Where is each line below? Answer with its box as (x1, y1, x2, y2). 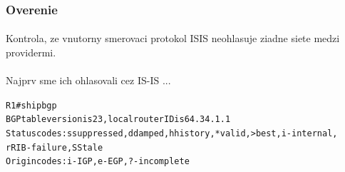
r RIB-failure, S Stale (6, 142, 103, 153)
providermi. (6, 45, 56, 60)
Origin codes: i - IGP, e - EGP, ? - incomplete (6, 156, 190, 167)
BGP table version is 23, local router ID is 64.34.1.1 (6, 114, 231, 125)
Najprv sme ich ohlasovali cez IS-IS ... (6, 73, 171, 88)
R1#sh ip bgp (6, 100, 57, 111)
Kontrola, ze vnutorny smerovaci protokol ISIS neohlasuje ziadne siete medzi (6, 31, 340, 46)
